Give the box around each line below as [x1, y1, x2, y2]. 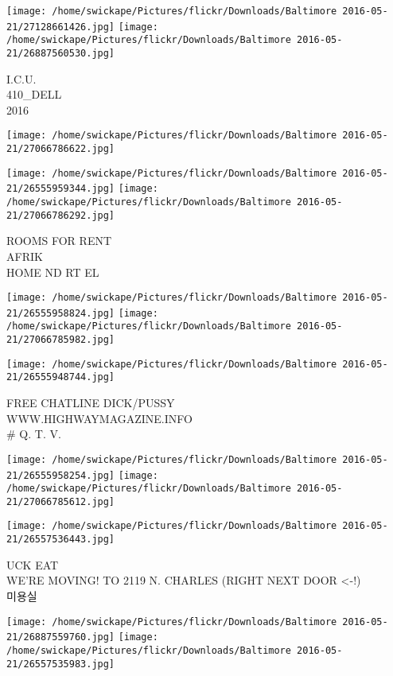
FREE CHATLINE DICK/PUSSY [6, 394, 175, 411]
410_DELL [6, 86, 62, 103]
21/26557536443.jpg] [6, 534, 115, 546]
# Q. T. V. [6, 425, 61, 442]
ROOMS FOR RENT [6, 232, 112, 249]
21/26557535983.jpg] [6, 658, 115, 670]
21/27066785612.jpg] [6, 495, 115, 507]
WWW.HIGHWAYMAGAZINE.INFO [6, 410, 193, 426]
